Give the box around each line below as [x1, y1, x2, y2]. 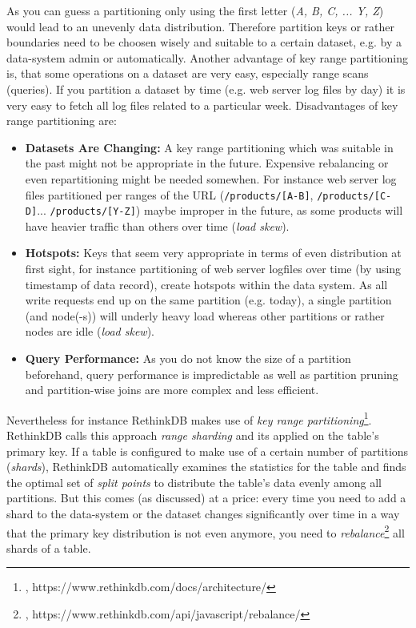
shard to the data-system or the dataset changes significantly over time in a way [6, 505, 400, 521]
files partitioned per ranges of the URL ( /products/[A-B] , [25, 186, 314, 203]
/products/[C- [317, 190, 392, 202]
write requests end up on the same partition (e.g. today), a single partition [25, 292, 392, 308]
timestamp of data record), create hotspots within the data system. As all [25, 276, 388, 292]
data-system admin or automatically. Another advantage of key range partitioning [6, 49, 409, 66]
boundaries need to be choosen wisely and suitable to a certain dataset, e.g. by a [6, 34, 402, 50]
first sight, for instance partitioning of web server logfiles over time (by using [25, 260, 402, 277]
